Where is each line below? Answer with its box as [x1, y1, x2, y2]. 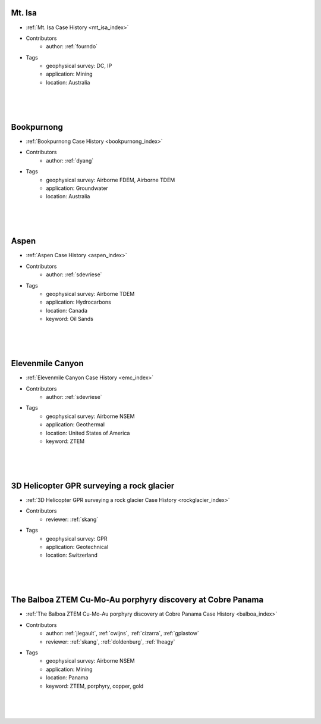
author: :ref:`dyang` [46, 157, 94, 164]
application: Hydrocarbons [46, 298, 111, 306]
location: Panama [46, 674, 89, 681]
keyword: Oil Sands [46, 316, 93, 323]
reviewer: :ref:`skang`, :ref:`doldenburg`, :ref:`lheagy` [46, 638, 175, 645]
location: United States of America [46, 429, 130, 436]
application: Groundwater [46, 185, 108, 192]
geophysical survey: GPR [46, 535, 108, 542]
